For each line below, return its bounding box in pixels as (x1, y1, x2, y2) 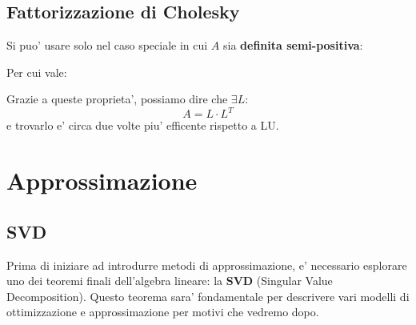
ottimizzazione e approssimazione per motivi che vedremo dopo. (6, 303, 319, 320)
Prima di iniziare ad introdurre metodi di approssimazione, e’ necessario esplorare (6, 256, 407, 273)
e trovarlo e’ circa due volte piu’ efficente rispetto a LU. (6, 117, 279, 134)
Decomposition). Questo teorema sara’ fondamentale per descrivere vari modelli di (6, 287, 410, 304)
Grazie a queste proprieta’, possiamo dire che (6, 90, 228, 107)
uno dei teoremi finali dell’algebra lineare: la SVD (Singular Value (6, 272, 333, 289)
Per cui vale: (6, 63, 67, 80)
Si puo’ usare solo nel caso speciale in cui (6, 37, 208, 54)
